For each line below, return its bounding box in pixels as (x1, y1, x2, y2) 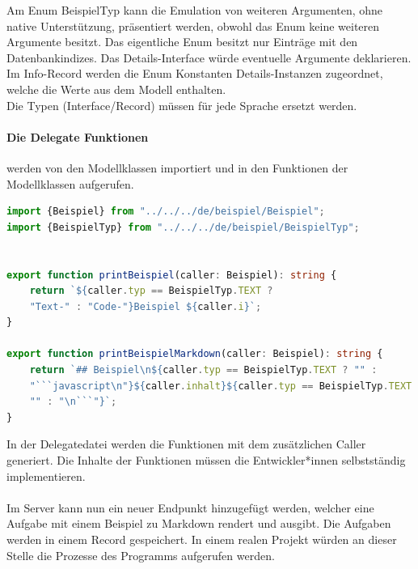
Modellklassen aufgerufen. (6, 175, 134, 192)
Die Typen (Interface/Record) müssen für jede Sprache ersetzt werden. (6, 96, 357, 113)
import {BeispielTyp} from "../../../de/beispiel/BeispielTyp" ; (6, 221, 360, 233)
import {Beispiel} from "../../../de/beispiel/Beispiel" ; (6, 206, 325, 218)
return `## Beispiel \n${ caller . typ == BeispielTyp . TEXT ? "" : (29, 364, 378, 376)
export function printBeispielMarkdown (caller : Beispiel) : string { (6, 348, 383, 360)
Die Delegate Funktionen (6, 128, 149, 145)
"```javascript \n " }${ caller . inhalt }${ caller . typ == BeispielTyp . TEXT (29, 380, 412, 392)
